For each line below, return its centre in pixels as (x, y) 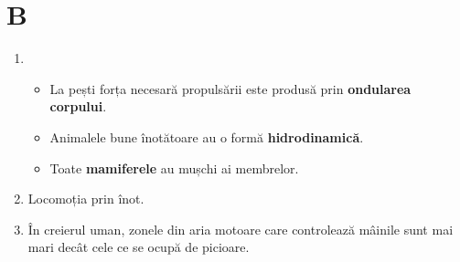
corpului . (78, 106)
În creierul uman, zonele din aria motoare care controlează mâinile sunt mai (241, 229)
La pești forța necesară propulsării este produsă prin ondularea (230, 88)
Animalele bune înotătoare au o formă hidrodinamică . (207, 136)
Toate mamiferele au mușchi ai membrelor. (174, 168)
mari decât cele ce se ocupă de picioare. (139, 247)
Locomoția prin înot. (86, 199)
